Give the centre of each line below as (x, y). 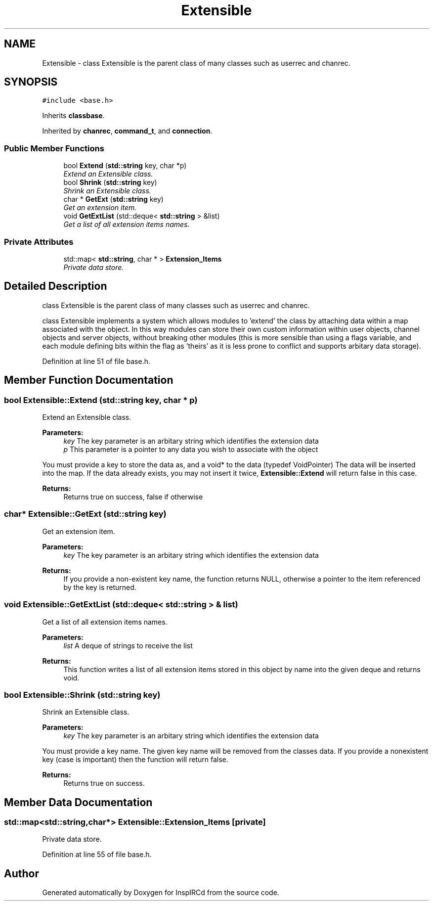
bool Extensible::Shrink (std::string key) (82, 695)
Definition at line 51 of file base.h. (96, 361)
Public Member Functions (54, 148)
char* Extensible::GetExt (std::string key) (85, 514)
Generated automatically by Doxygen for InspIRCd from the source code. (161, 893)
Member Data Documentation (78, 802)
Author (22, 873)
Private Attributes (39, 242)
